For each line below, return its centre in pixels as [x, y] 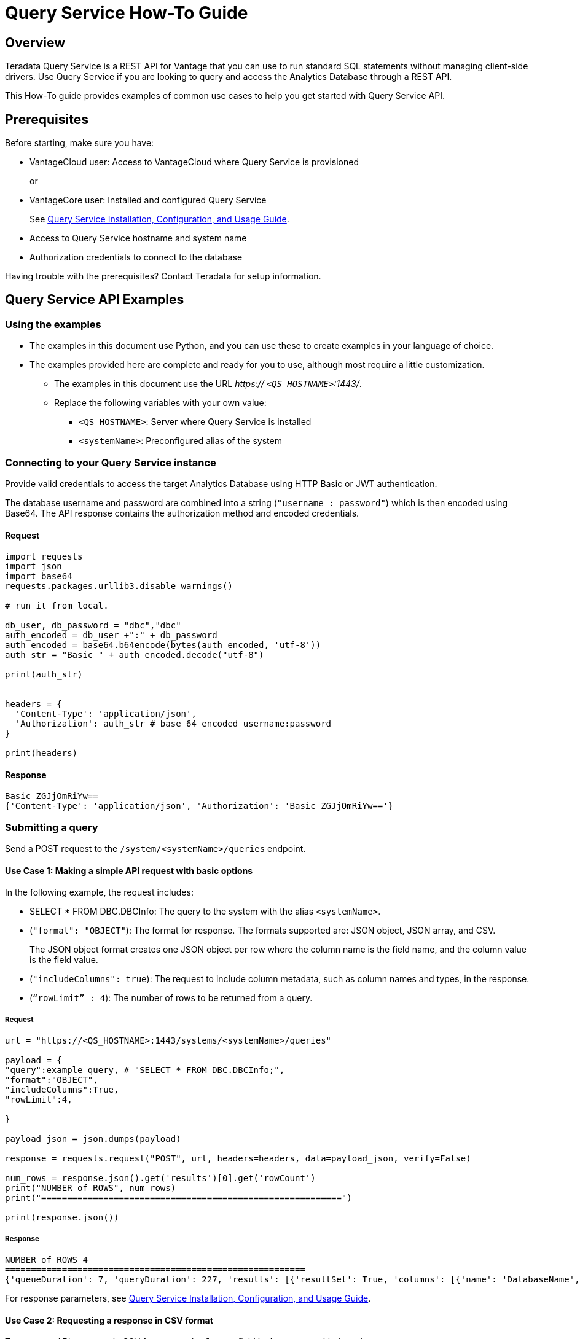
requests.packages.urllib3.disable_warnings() [119, 586]
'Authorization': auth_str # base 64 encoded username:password [173, 724]
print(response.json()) [62, 1218]
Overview [35, 42]
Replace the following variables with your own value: [160, 403]
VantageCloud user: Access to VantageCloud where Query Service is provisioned [194, 162]
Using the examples [53, 324]
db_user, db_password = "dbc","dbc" [93, 626]
